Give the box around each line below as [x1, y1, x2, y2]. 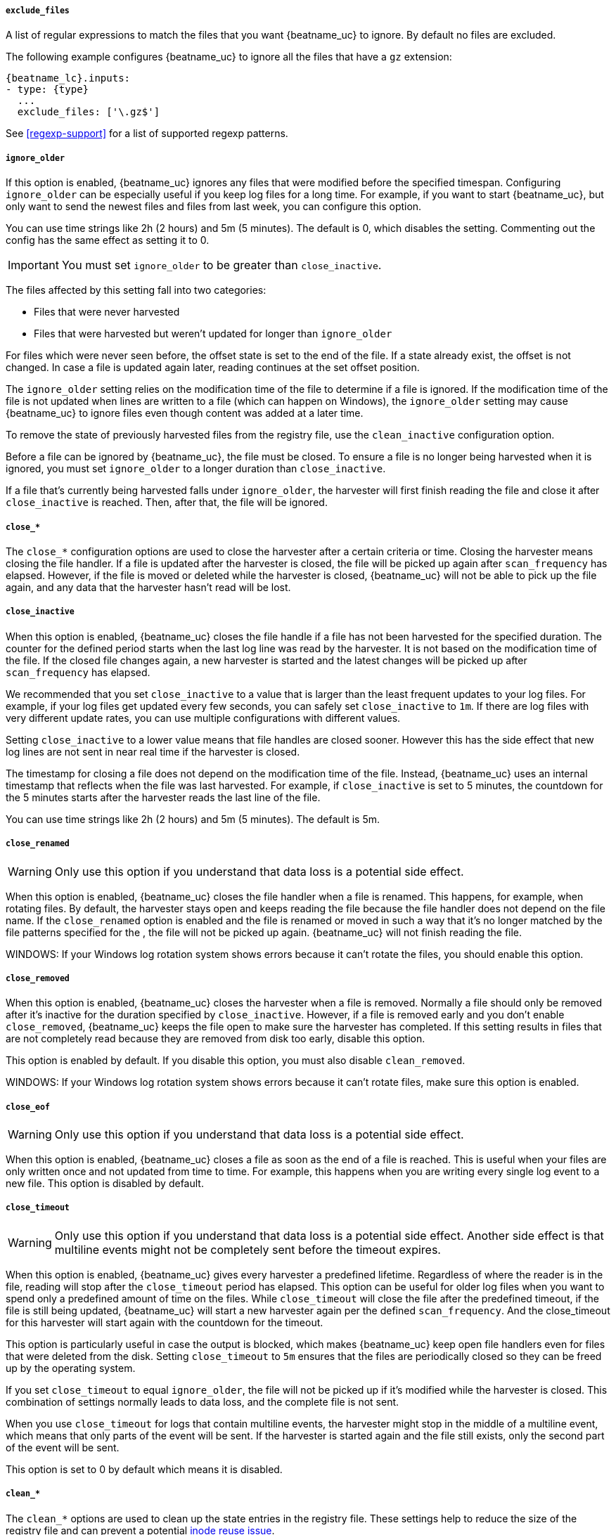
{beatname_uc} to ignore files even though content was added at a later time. [6, 407, 364, 420]
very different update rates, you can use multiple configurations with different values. [6, 711, 401, 724]
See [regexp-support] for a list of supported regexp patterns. [6, 127, 288, 140]
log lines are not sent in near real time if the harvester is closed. [6, 745, 300, 758]
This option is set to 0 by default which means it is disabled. [6, 1463, 283, 1475]
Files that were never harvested [34, 306, 180, 318]
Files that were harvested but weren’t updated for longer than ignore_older [34, 328, 392, 340]
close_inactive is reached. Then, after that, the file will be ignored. [6, 496, 328, 509]
